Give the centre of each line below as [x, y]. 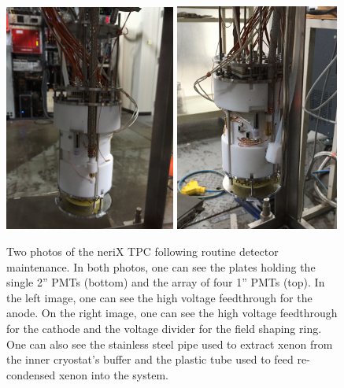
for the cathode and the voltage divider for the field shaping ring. [164, 328]
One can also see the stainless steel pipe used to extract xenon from [170, 344]
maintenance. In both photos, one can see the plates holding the [161, 266]
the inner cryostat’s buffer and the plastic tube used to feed [150, 359]
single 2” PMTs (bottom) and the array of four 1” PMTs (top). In [166, 282]
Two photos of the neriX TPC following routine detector [142, 251]
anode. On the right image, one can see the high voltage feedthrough [172, 313]
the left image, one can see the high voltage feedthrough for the [159, 297]
